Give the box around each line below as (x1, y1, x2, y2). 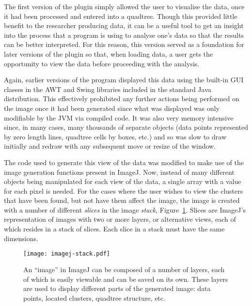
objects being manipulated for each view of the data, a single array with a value (4, 176, 241, 186)
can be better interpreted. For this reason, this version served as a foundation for (4, 39, 245, 49)
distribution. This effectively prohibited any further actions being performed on (4, 93, 239, 104)
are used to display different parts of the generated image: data (23, 283, 211, 293)
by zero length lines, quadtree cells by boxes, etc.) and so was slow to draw (4, 131, 227, 141)
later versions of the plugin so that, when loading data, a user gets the (4, 48, 213, 59)
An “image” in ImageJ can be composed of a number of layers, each (23, 264, 225, 274)
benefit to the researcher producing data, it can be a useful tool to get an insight (4, 20, 244, 31)
